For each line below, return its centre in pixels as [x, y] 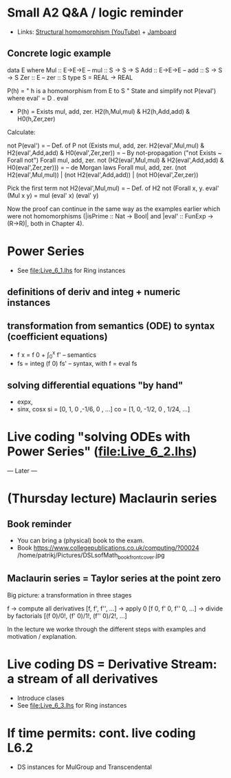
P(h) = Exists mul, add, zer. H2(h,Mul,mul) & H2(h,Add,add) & [103, 111]
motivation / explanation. [42, 636]
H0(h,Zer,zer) [36, 119]
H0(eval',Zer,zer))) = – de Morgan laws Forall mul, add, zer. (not [97, 167]
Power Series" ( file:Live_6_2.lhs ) [102, 452]
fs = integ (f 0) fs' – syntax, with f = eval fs [77, 364]
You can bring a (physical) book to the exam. [80, 541]
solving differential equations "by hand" [95, 385]
